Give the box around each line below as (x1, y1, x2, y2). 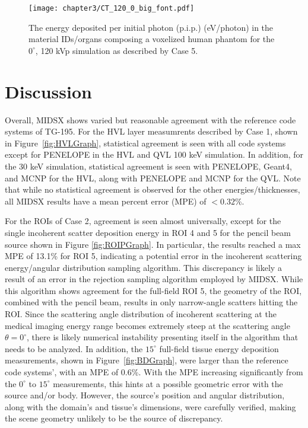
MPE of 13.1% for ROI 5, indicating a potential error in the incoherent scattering (5, 250, 302, 262)
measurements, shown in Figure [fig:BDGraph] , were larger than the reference (5, 354, 288, 366)
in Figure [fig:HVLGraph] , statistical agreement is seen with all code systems (5, 136, 286, 149)
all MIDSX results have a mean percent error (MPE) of (5, 194, 207, 207)
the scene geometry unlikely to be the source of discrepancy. (5, 412, 223, 424)
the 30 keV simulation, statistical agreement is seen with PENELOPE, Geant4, (5, 159, 292, 172)
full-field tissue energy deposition (159, 342, 279, 354)
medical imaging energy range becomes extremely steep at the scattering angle (5, 319, 290, 331)
